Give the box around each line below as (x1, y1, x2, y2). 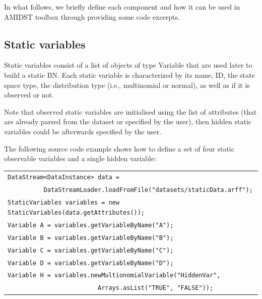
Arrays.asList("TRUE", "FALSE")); (97, 284, 214, 292)
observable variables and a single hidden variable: (4, 153, 156, 164)
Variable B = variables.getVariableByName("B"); (8, 234, 174, 241)
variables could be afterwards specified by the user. (4, 126, 161, 136)
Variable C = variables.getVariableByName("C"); (8, 246, 174, 254)
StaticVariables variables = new (8, 199, 119, 207)
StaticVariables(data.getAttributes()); (8, 209, 145, 216)
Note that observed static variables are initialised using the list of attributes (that (4, 106, 257, 117)
